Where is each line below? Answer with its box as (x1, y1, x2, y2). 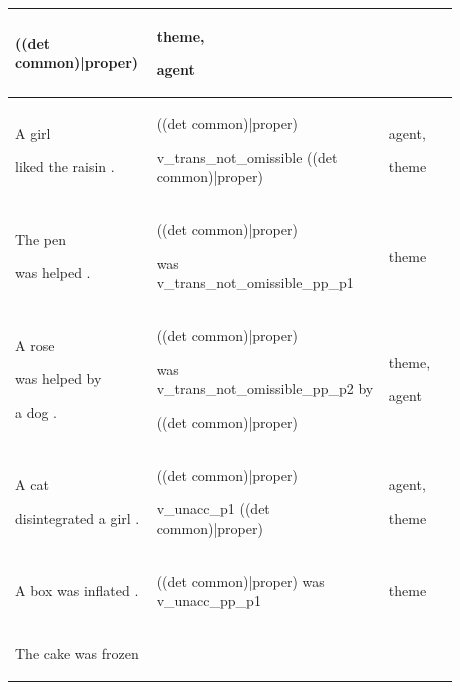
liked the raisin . (15, 156, 115, 177)
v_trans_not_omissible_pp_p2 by (156, 378, 374, 399)
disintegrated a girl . (15, 508, 140, 529)
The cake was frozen (15, 643, 139, 664)
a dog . (15, 401, 57, 422)
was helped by (15, 368, 102, 389)
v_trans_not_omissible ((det (156, 146, 338, 167)
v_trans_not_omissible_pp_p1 (156, 272, 354, 293)
